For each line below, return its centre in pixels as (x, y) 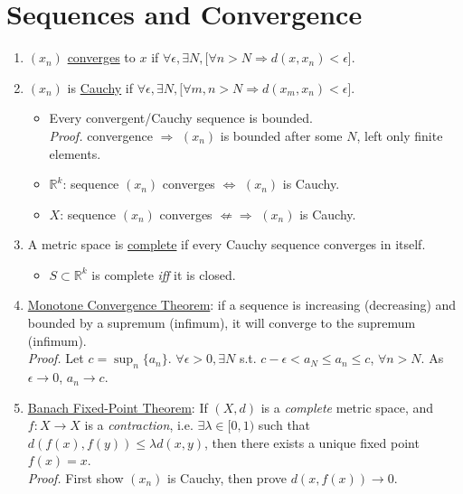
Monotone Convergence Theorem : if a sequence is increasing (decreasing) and (242, 305)
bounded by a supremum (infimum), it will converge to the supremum (222, 323)
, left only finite (400, 135)
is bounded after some (281, 135)
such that (284, 425)
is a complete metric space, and (347, 407)
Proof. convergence (101, 135)
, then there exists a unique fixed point (312, 442)
